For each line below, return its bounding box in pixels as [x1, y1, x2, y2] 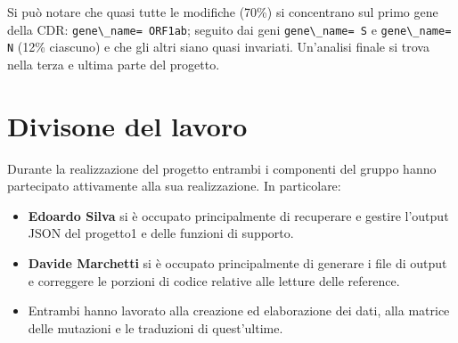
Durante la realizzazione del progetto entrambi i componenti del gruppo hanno [7, 159, 437, 177]
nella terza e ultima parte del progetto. [7, 54, 220, 73]
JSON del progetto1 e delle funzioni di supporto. [28, 224, 294, 242]
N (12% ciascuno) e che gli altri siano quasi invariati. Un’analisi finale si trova [7, 37, 429, 56]
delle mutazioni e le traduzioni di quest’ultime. [28, 318, 283, 337]
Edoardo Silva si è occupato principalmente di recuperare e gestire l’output [28, 206, 449, 225]
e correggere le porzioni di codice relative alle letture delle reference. [28, 271, 400, 290]
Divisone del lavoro [7, 107, 248, 143]
